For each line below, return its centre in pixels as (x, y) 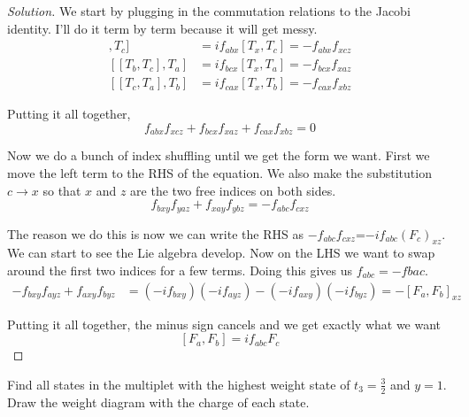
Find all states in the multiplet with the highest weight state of (179, 384)
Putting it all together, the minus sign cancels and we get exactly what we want (224, 324)
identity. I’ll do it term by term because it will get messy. (162, 28)
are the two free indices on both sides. (233, 190)
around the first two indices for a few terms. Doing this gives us (180, 270)
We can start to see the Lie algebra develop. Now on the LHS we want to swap (221, 253)
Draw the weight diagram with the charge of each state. (158, 402)
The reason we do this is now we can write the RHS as (155, 233)
